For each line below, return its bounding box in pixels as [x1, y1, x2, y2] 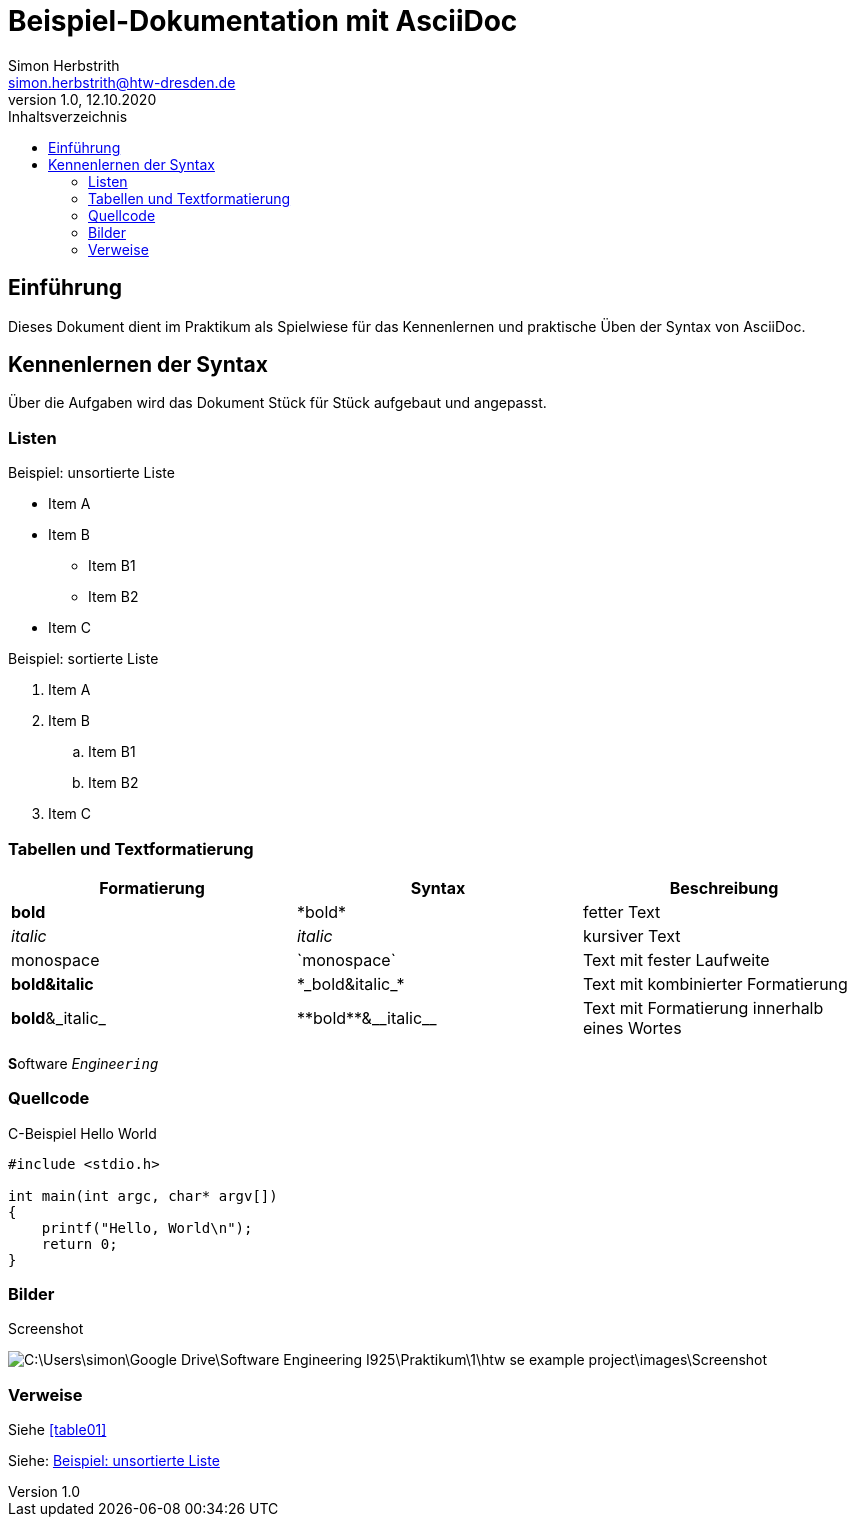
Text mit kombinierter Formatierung [582, 973, 848, 994]
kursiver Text [582, 925, 681, 946]
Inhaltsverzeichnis [8, 107, 128, 125]
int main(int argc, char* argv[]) [8, 1187, 278, 1204]
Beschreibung [669, 877, 779, 898]
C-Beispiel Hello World [8, 1124, 157, 1142]
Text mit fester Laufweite [582, 949, 770, 970]
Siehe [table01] [8, 1421, 107, 1439]
